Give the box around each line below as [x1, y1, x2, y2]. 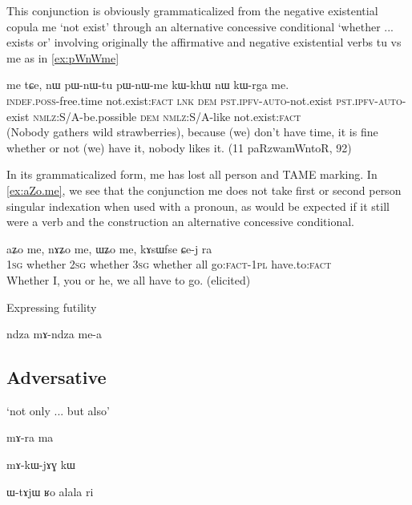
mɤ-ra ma [6, 429, 54, 446]
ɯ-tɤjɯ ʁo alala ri [6, 483, 94, 499]
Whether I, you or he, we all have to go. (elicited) [6, 271, 251, 288]
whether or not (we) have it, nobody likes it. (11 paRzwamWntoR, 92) [6, 139, 352, 156]
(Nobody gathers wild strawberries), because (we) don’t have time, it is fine [6, 123, 378, 140]
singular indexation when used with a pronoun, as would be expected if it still [6, 197, 390, 214]
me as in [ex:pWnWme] [6, 49, 119, 66]
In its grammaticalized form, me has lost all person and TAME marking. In [6, 166, 378, 183]
